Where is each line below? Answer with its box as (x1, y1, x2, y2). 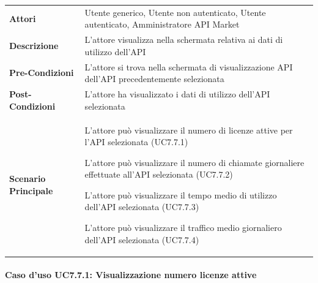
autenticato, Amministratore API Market (84, 18, 240, 31)
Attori (9, 12, 36, 25)
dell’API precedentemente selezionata (84, 72, 224, 85)
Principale (9, 184, 53, 197)
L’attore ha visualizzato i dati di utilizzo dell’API (84, 88, 270, 100)
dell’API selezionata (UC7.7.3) (84, 200, 199, 213)
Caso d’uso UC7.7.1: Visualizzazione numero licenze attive (5, 268, 257, 281)
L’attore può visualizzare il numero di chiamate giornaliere (84, 156, 305, 168)
